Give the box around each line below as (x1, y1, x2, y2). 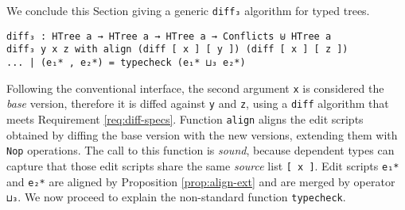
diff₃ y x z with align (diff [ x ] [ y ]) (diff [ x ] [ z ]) (6, 44, 349, 55)
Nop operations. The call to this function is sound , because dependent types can (6, 142, 395, 158)
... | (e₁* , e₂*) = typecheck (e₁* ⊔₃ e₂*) (6, 56, 246, 68)
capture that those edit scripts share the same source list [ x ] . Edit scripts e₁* (6, 157, 399, 174)
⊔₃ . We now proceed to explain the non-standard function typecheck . (6, 189, 346, 205)
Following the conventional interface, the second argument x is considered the (6, 79, 384, 96)
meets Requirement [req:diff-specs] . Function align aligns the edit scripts (6, 110, 364, 127)
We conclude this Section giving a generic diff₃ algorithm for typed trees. (6, 2, 370, 18)
